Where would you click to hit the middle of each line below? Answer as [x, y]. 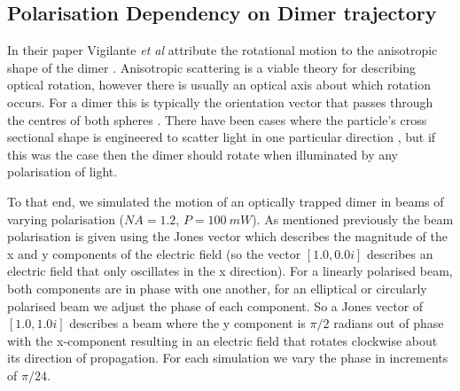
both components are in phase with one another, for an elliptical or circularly [217, 288]
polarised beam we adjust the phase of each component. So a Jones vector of [215, 305]
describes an [400, 253]
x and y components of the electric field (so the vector [154, 253]
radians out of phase [389, 323]
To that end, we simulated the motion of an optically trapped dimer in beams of [226, 201]
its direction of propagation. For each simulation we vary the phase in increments [228, 358]
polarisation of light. [62, 172]
